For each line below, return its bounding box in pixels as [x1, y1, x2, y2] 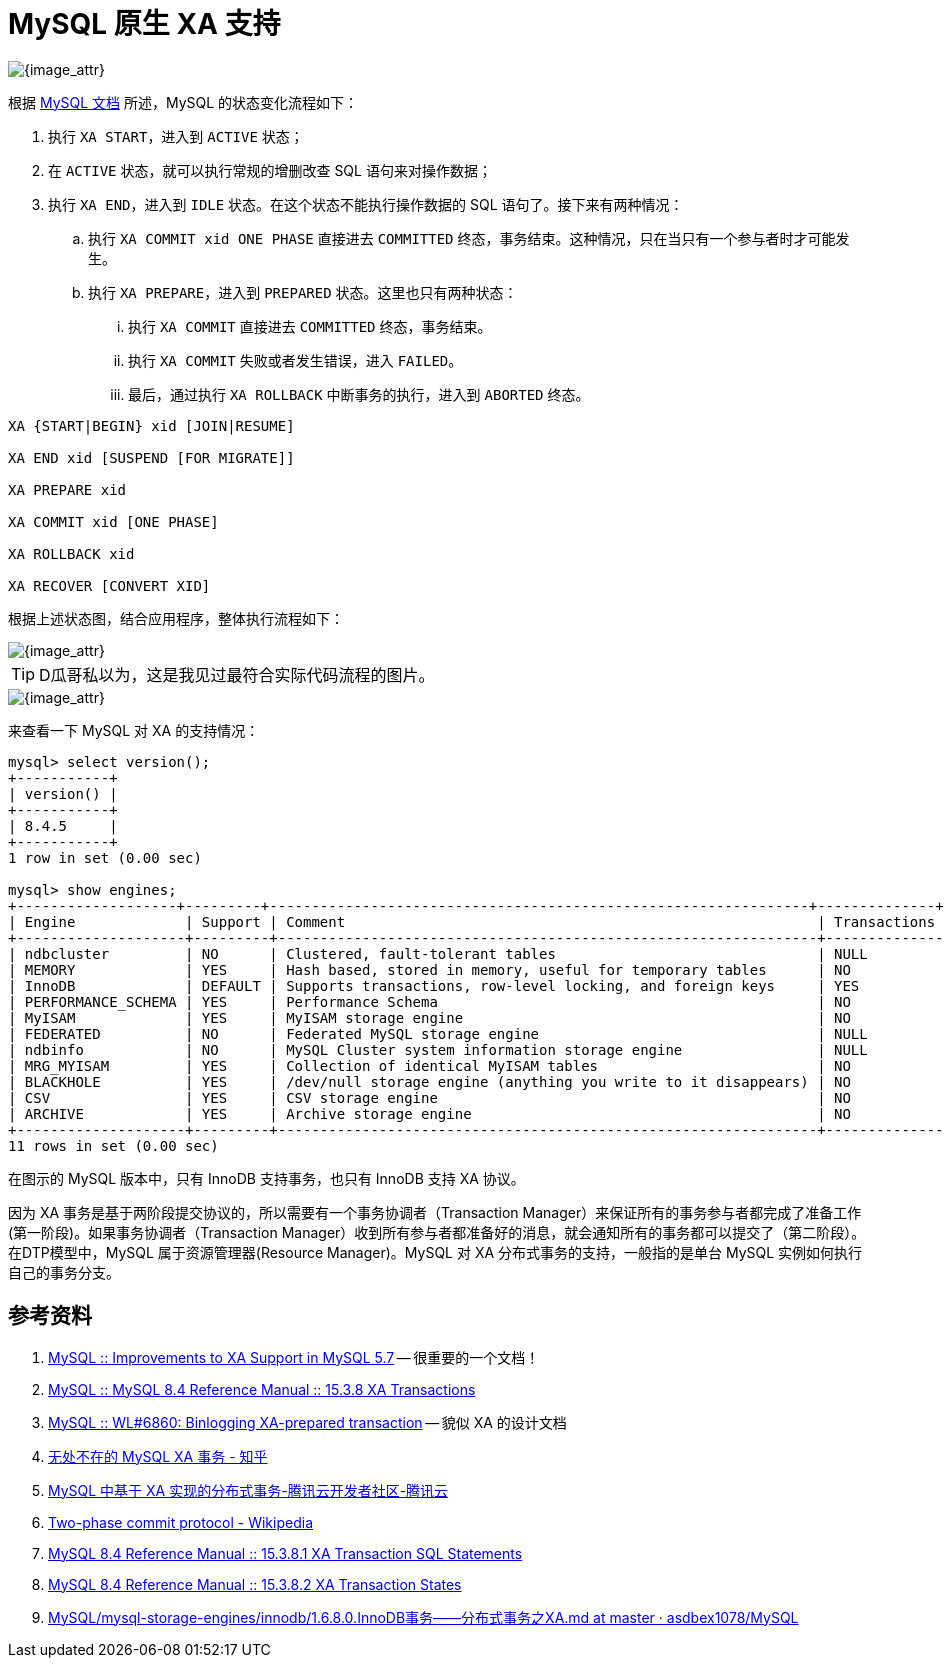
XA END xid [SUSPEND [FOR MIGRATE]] [8, 449, 295, 466]
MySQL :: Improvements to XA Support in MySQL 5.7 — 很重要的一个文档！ [48, 1348, 540, 1366]
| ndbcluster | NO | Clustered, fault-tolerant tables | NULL [8, 945, 868, 962]
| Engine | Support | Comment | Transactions [8, 913, 936, 930]
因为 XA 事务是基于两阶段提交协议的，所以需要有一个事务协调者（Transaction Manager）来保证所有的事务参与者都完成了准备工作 [8, 1203, 862, 1221]
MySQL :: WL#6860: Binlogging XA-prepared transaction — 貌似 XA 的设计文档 [48, 1413, 567, 1431]
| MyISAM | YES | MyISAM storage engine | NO [8, 1009, 851, 1026]
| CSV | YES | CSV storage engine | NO [8, 1089, 851, 1106]
